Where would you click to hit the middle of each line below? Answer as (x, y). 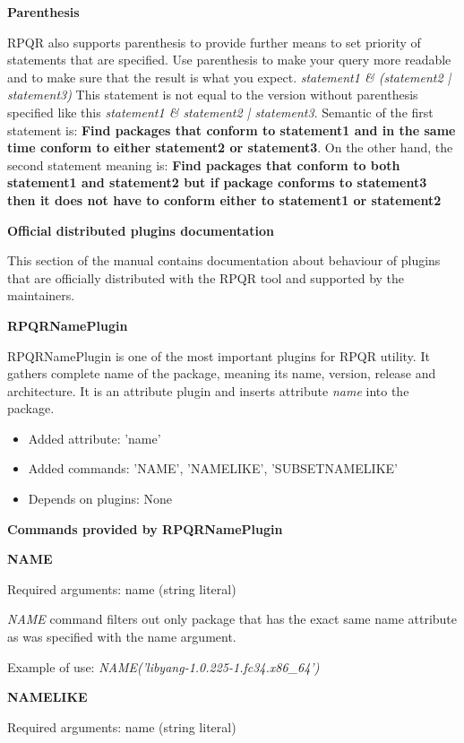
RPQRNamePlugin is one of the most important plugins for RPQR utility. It (219, 355)
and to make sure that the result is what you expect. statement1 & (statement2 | (229, 77)
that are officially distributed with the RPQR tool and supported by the (206, 277)
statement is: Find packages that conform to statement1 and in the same (232, 130)
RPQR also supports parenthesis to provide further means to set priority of (214, 42)
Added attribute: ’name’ (95, 438)
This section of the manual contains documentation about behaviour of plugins (224, 260)
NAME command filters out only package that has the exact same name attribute (232, 619)
